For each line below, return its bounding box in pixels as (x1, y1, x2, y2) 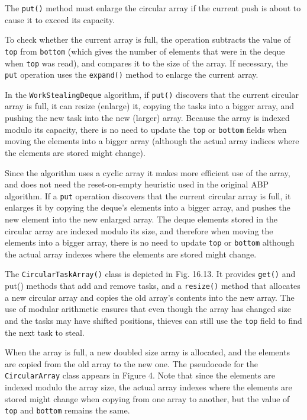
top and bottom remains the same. (5, 404, 130, 416)
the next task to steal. (5, 326, 85, 338)
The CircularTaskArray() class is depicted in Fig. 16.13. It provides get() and (5, 268, 296, 280)
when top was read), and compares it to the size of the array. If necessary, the (5, 56, 288, 69)
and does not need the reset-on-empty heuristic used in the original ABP (5, 178, 269, 190)
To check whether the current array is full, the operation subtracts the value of (5, 33, 291, 46)
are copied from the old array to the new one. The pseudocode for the (5, 357, 258, 370)
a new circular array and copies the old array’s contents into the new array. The (5, 291, 295, 303)
